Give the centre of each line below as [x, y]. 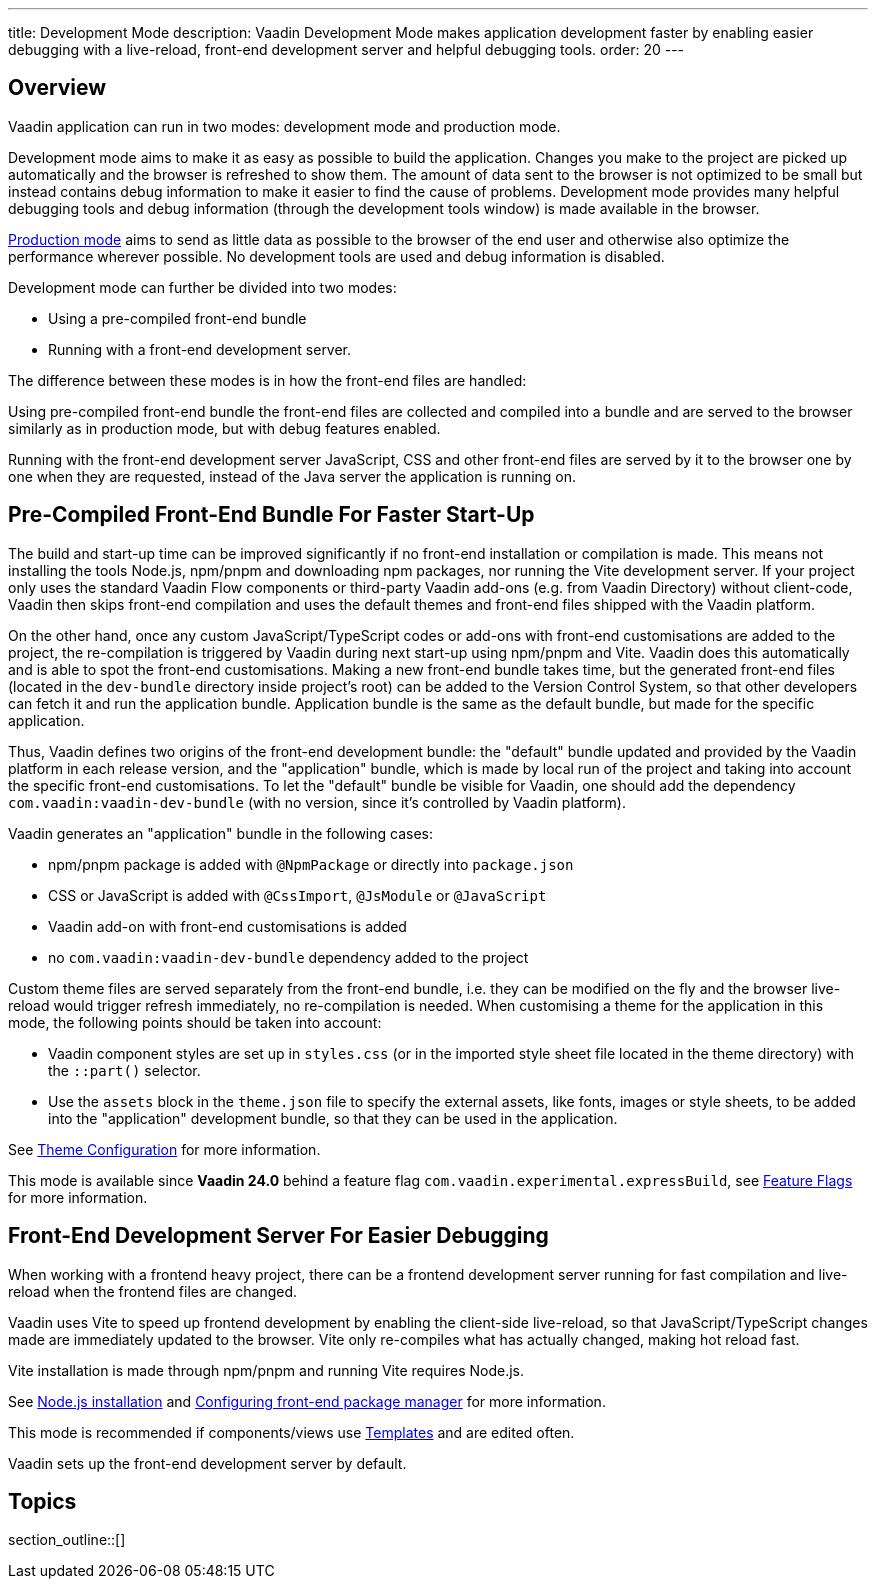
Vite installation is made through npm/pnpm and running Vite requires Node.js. [266, 1370]
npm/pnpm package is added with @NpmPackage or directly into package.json [311, 864]
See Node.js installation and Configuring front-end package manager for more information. [307, 1401]
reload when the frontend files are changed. [153, 1291]
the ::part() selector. [124, 1070]
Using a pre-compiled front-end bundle [177, 318]
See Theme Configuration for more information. [164, 1149]
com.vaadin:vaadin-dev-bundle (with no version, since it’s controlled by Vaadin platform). [317, 802]
